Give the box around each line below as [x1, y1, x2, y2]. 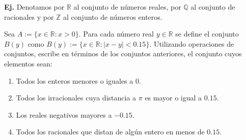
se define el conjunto [175, 28, 239, 39]
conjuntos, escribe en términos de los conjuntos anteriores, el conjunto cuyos [4, 48, 242, 59]
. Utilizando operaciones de [149, 38, 234, 49]
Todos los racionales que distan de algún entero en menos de [16, 126, 205, 137]
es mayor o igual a [145, 92, 202, 103]
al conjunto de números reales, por [73, 2, 181, 12]
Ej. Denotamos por [4, 2, 65, 12]
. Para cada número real [78, 28, 154, 39]
